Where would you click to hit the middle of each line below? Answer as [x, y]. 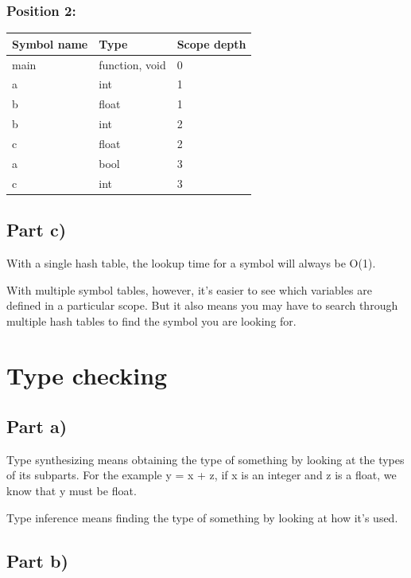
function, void [132, 64]
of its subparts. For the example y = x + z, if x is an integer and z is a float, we [202, 475]
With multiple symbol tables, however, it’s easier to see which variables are [189, 289]
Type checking [87, 375]
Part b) [37, 560]
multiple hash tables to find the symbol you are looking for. [151, 320]
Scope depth [211, 43]
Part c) [37, 230]
